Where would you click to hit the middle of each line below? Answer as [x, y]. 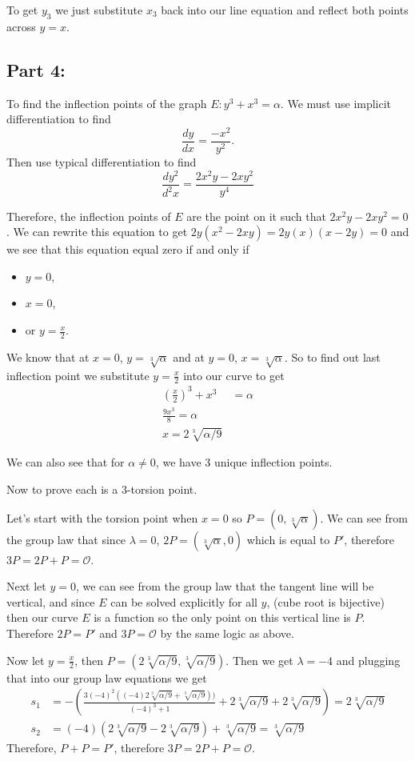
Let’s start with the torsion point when [102, 517]
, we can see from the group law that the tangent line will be [225, 586]
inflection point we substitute [78, 375]
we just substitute [99, 10]
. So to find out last [332, 356]
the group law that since [66, 539]
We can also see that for [66, 462]
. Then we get [259, 660]
